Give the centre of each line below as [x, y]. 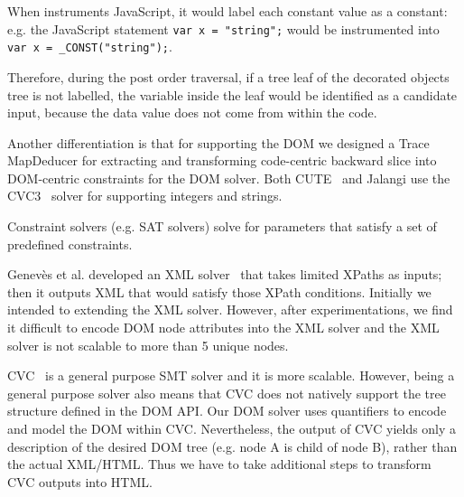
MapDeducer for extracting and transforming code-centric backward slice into [222, 160]
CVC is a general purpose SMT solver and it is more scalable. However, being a [231, 375]
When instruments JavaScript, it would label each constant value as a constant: [227, 11]
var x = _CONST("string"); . [90, 47]
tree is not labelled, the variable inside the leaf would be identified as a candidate [232, 94]
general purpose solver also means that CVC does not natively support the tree [227, 393]
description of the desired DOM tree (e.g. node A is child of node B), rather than [232, 446]
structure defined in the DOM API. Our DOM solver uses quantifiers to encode [227, 411]
